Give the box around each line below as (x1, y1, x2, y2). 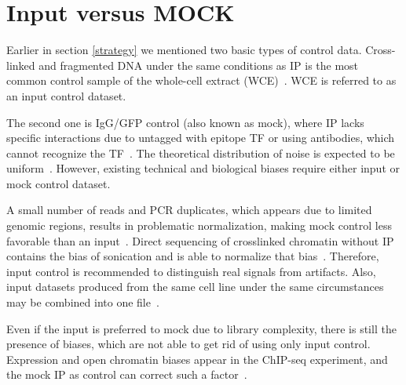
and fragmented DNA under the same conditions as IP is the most (38, 56, 359, 73)
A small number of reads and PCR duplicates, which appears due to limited (6, 202, 372, 218)
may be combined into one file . (6, 294, 159, 311)
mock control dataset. (6, 175, 111, 191)
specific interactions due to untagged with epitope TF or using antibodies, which (6, 129, 395, 146)
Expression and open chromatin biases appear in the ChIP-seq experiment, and (6, 350, 388, 367)
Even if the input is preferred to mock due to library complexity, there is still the (6, 320, 397, 336)
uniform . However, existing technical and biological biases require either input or (6, 160, 401, 176)
